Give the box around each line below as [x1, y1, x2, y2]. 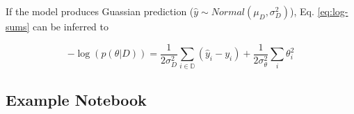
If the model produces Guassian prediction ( [6, 4, 194, 18]
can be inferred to [33, 19, 109, 33]
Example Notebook [6, 88, 147, 110]
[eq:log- [317, 4, 348, 18]
